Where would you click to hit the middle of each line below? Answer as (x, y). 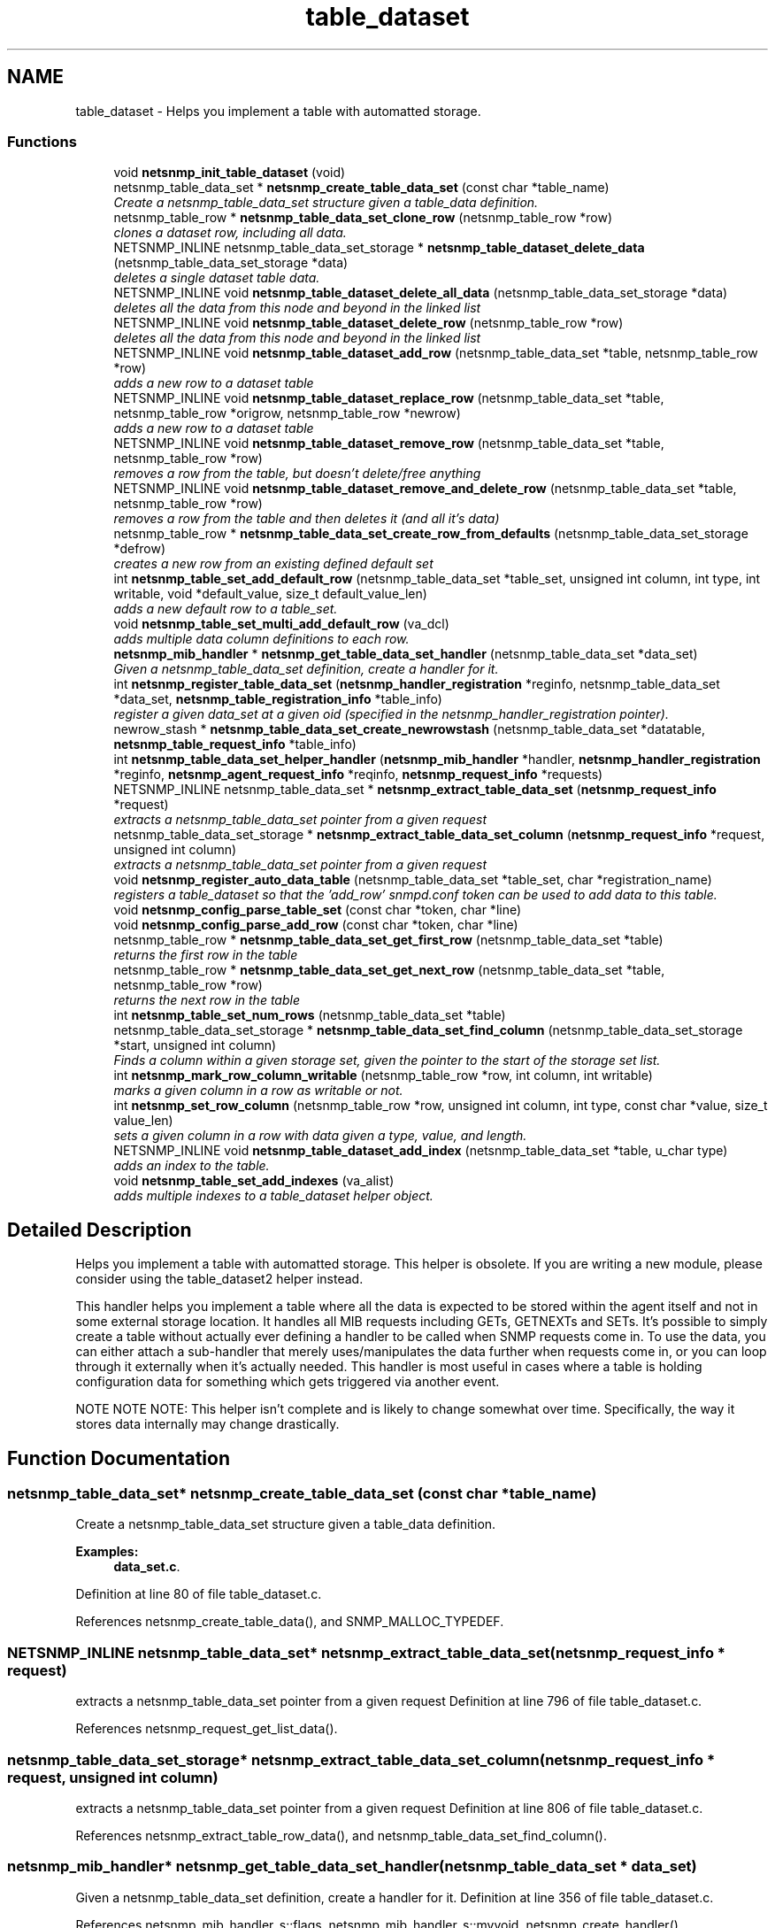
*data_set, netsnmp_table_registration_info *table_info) (278, 699)
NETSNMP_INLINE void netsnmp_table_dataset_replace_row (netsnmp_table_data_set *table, (389, 398)
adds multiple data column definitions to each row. (261, 639)
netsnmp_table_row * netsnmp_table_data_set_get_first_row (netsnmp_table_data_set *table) (388, 940)
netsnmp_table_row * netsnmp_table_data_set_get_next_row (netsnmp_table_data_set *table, (389, 970)
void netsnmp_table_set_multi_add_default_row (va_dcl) (281, 624)
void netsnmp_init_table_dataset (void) (230, 173)
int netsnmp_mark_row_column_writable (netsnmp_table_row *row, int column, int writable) (383, 1076)
